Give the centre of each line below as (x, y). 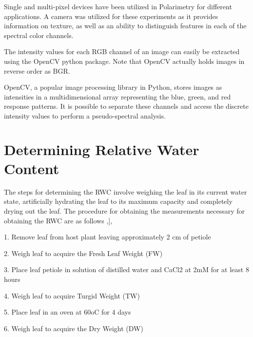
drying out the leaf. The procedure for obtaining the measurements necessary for (125, 211)
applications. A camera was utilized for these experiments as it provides (111, 16)
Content (32, 168)
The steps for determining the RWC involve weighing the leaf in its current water (126, 191)
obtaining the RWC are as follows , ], (58, 220)
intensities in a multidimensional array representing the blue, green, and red (117, 96)
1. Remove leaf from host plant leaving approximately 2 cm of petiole (107, 237)
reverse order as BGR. (37, 70)
